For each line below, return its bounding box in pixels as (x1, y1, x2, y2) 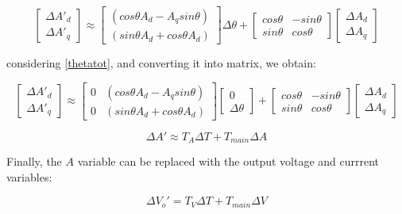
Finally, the (6, 153, 62, 170)
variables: (6, 168, 52, 185)
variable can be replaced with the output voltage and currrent (77, 153, 380, 170)
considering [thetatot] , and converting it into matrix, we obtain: (6, 55, 316, 71)
